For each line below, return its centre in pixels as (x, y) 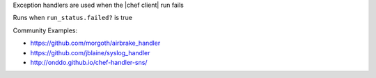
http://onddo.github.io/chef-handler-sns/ (89, 62)
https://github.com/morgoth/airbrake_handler (95, 43)
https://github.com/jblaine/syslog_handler (90, 52)
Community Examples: (45, 30)
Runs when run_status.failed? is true (72, 18)
